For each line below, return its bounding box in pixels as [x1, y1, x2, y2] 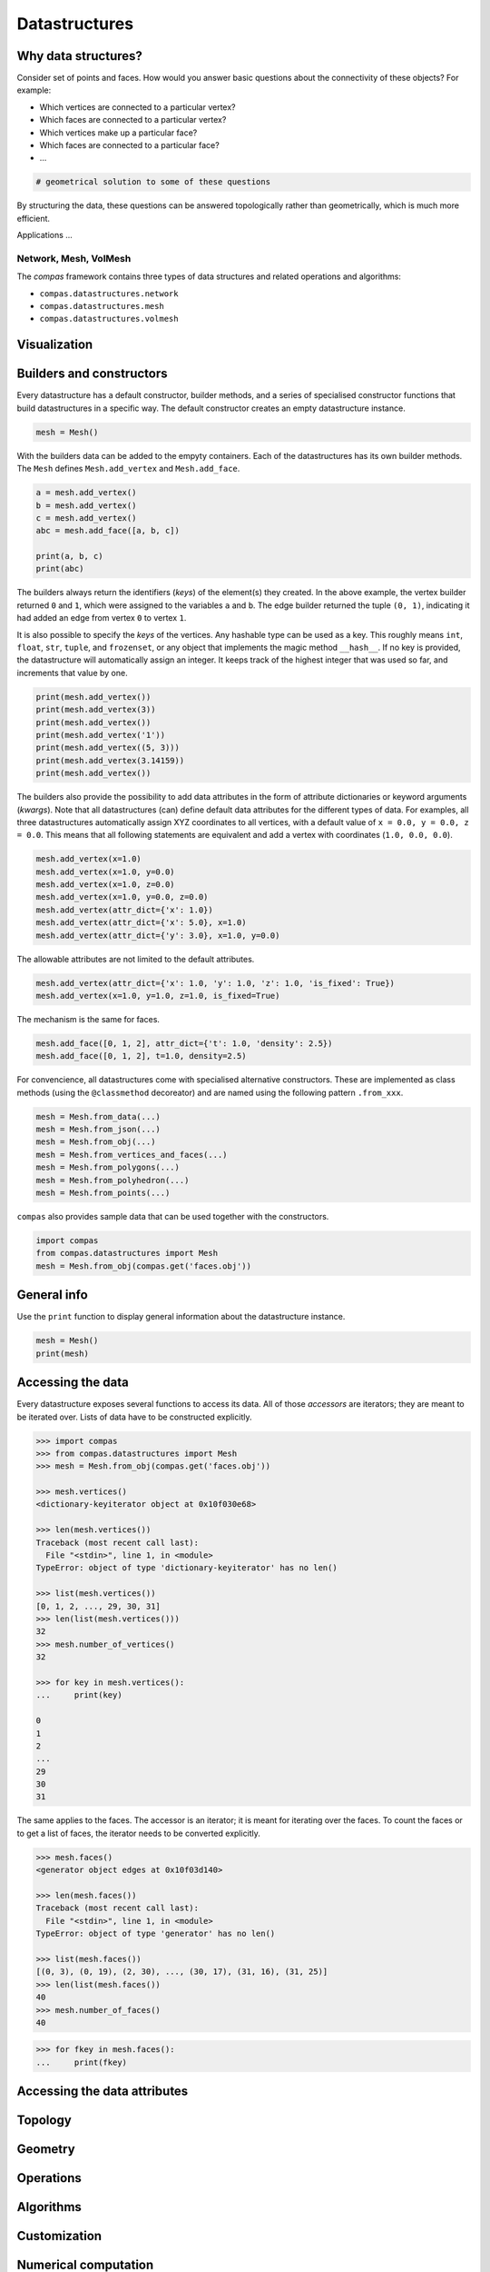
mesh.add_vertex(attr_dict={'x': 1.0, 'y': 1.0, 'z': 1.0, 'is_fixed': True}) [35, 978, 395, 988]
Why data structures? [16, 48, 142, 64]
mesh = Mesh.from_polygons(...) [35, 1162, 181, 1172]
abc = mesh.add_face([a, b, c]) [35, 525, 181, 536]
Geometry [16, 2141, 76, 2157]
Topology [16, 2113, 72, 2128]
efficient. [16, 213, 50, 224]
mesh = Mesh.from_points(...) [35, 1188, 171, 1199]
